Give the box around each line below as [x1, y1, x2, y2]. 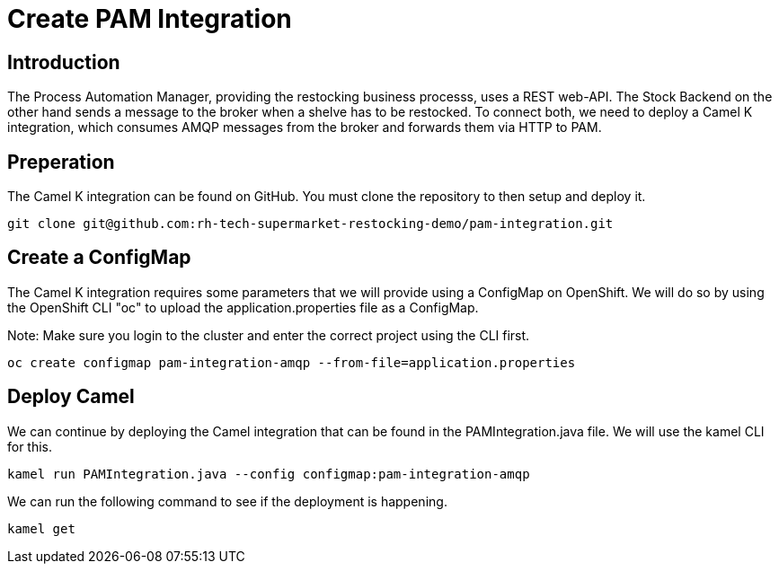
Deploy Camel [7, 385, 135, 408]
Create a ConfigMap [7, 246, 191, 269]
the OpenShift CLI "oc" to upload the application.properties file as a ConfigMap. [7, 299, 479, 315]
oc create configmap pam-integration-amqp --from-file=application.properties [7, 355, 576, 370]
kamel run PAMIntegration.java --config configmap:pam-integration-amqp [7, 466, 530, 481]
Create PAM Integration [7, 4, 292, 34]
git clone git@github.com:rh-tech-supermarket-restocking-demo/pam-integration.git [7, 216, 614, 232]
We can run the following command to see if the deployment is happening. [7, 493, 447, 509]
